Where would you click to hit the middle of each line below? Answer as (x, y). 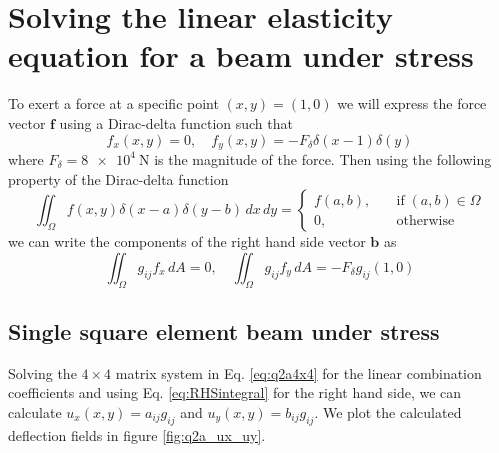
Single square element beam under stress (224, 330)
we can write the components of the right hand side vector (187, 241)
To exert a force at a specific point (113, 103)
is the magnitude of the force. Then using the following (323, 158)
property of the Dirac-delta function (118, 178)
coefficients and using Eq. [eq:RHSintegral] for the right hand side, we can (235, 392)
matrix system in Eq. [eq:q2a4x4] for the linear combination (298, 372)
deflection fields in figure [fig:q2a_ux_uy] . (137, 434)
